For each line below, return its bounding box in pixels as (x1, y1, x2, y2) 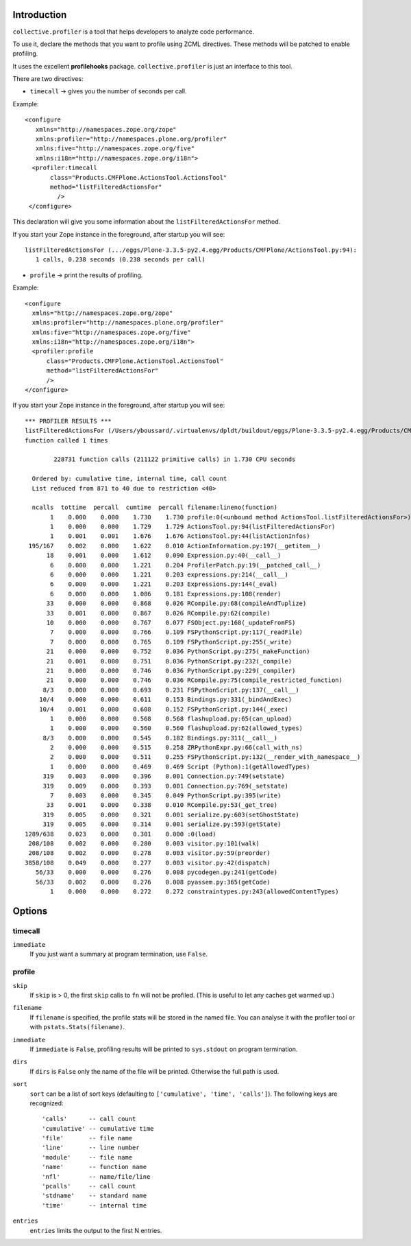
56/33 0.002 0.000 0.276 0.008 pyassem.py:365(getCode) (35, 878, 271, 886)
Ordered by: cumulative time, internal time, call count (32, 475, 227, 483)
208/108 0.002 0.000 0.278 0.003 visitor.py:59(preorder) (28, 849, 271, 857)
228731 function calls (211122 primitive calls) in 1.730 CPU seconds (53, 456, 296, 463)
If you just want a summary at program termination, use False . (29, 950, 208, 959)
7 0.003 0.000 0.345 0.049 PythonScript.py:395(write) (50, 792, 282, 799)
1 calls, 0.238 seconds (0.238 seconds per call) (35, 256, 206, 263)
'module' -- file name (42, 1153, 133, 1161)
